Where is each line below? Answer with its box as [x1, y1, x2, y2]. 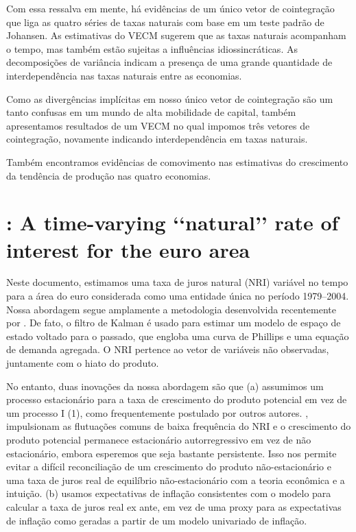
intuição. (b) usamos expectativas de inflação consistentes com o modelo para [6, 486, 331, 500]
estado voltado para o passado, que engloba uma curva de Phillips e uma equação [6, 328, 349, 343]
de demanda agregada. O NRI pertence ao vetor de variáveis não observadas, [6, 342, 329, 356]
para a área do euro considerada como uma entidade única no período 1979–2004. [6, 289, 349, 303]
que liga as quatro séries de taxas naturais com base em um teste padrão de [6, 14, 324, 29]
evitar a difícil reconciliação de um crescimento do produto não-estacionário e [6, 459, 331, 474]
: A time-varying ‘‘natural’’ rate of [6, 208, 339, 237]
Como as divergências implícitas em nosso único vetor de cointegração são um [6, 91, 333, 106]
